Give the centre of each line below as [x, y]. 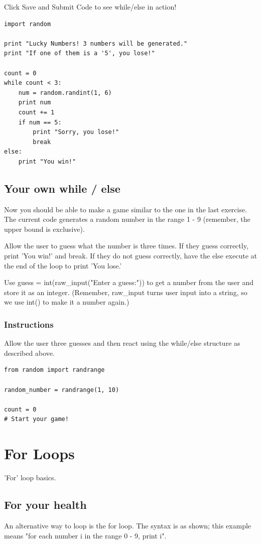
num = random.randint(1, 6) [65, 93]
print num [35, 103]
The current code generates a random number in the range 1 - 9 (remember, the [127, 219]
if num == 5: [40, 122]
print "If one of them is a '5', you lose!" [80, 53]
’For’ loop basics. [30, 478]
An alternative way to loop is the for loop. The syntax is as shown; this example [128, 525]
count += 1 [36, 112]
